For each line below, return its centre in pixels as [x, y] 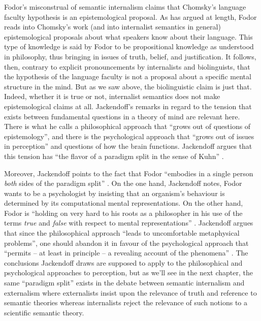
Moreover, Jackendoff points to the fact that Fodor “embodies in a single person [129, 173]
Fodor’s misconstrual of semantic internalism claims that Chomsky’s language [125, 7]
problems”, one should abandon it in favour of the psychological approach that [126, 243]
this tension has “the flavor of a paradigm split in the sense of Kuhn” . [114, 156]
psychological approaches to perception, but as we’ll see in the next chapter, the [129, 272]
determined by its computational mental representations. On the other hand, [124, 203]
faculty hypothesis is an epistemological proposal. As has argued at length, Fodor [130, 17]
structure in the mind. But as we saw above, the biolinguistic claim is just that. [128, 86]
